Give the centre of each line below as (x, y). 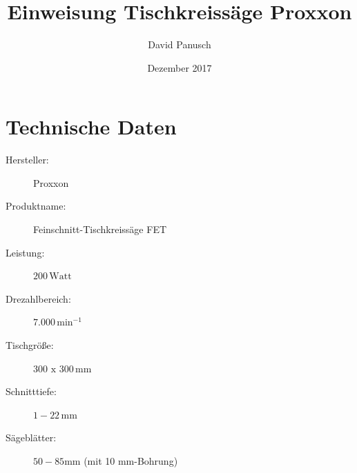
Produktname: (36, 206)
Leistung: (25, 252)
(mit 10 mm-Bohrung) (131, 460)
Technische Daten (91, 127)
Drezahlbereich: (38, 298)
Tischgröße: (30, 345)
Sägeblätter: (31, 437)
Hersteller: (27, 160)
